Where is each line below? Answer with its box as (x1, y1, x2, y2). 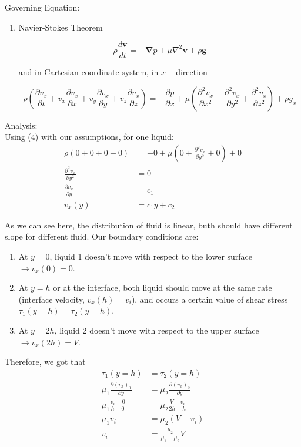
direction (176, 66, 208, 78)
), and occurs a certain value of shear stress (131, 293, 288, 305)
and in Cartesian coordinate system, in (18, 66, 159, 78)
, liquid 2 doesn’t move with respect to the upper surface (54, 324, 259, 336)
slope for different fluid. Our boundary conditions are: (5, 230, 199, 243)
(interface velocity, (18, 293, 85, 305)
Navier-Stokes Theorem (18, 21, 103, 33)
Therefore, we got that (5, 355, 86, 368)
